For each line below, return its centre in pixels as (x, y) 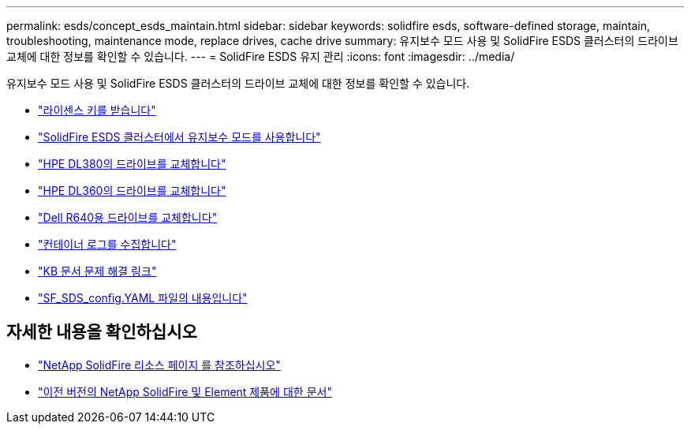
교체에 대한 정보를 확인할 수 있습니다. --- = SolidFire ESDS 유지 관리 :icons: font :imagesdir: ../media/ (261, 56)
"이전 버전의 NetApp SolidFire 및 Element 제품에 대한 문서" (185, 391)
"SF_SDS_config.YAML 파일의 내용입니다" (143, 298)
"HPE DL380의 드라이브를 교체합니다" (132, 164)
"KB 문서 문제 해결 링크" (97, 271)
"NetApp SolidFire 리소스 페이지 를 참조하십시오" (159, 365)
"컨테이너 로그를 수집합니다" (107, 244)
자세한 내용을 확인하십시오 (102, 332)
